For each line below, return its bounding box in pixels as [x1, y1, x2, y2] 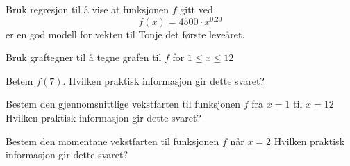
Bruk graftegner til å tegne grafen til [6, 50, 162, 65]
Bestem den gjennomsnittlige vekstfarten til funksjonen [6, 97, 241, 111]
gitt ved [180, 2, 213, 16]
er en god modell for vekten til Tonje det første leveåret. [6, 26, 245, 41]
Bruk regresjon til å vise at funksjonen [6, 2, 169, 16]
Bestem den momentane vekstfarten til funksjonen [6, 133, 219, 148]
